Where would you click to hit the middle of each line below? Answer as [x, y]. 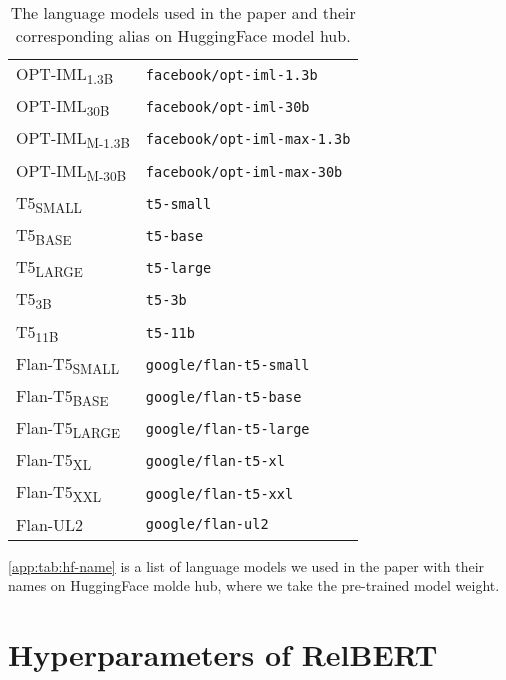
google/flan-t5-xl [215, 461]
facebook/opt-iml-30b [227, 107]
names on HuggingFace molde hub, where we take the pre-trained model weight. [254, 585]
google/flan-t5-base [223, 396]
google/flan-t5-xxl [219, 493]
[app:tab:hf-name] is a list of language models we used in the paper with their [246, 565]
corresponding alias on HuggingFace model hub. [183, 35]
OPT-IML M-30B [71, 171]
